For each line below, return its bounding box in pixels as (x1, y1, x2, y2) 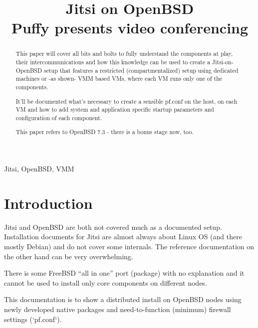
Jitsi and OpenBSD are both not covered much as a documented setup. (4, 221, 222, 232)
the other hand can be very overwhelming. (4, 251, 133, 261)
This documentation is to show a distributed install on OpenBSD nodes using (4, 294, 242, 305)
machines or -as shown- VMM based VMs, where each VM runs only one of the (15, 74, 223, 83)
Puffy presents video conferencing (11, 17, 249, 38)
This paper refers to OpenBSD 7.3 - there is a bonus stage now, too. (15, 128, 194, 136)
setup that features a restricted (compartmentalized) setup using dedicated (43, 66, 239, 74)
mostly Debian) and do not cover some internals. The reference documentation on (4, 241, 255, 251)
